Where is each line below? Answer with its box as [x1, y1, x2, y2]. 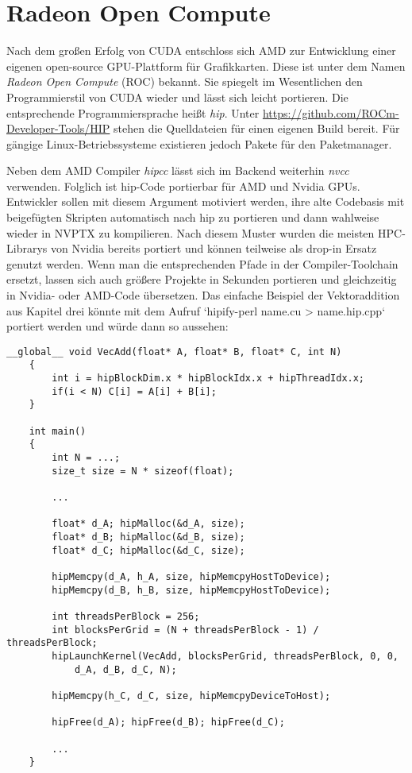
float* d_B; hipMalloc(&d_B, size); [52, 531, 245, 543]
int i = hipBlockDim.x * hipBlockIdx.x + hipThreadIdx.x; [52, 373, 365, 385]
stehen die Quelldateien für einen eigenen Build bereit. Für [114, 120, 400, 137]
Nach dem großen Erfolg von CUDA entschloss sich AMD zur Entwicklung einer [6, 42, 396, 59]
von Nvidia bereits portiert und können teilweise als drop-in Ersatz [50, 240, 377, 257]
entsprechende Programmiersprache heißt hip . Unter [6, 104, 260, 121]
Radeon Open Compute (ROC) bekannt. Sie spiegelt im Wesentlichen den [6, 73, 363, 90]
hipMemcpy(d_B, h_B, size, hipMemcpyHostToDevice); [52, 584, 331, 596]
